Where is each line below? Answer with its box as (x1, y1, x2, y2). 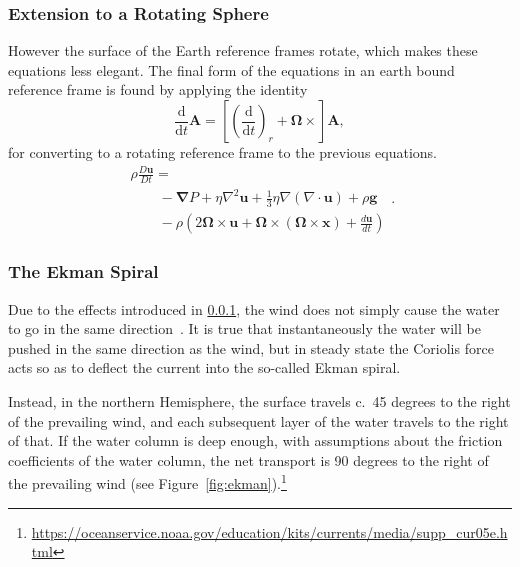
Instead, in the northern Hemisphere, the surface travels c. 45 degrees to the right (8, 390, 511, 411)
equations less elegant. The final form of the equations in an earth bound (8, 59, 455, 80)
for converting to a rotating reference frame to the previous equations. (8, 142, 437, 162)
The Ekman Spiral (8, 259, 159, 284)
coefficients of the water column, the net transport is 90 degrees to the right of (8, 449, 489, 470)
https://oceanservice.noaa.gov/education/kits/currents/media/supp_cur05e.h (31, 521, 508, 542)
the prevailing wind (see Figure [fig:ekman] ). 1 (8, 470, 287, 493)
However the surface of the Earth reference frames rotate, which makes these (8, 40, 478, 61)
